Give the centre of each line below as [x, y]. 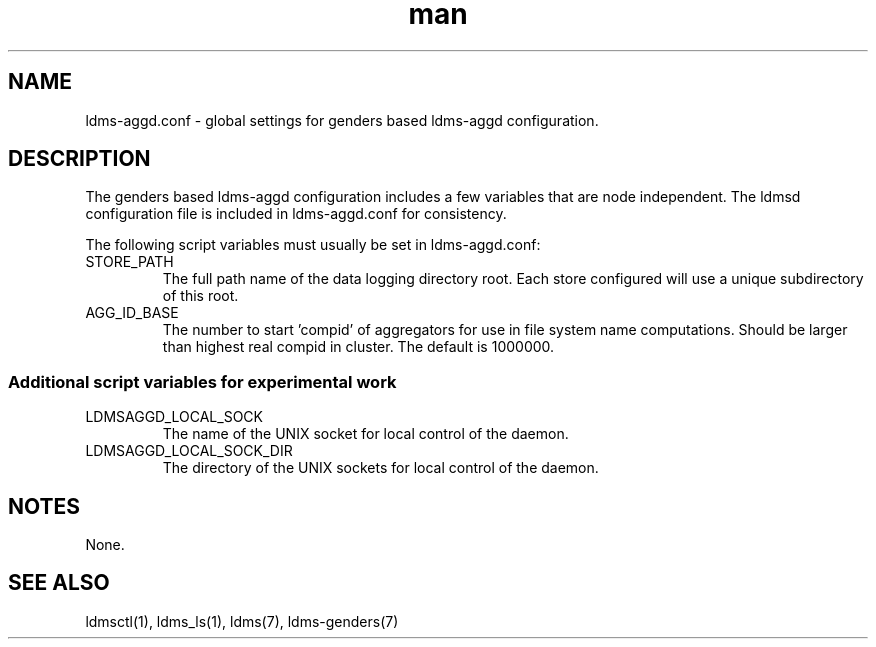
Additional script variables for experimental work [202, 381]
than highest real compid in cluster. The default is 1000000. [358, 347]
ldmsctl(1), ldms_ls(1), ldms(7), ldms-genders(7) [242, 621]
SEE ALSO [59, 583]
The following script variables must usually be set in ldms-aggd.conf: [313, 245]
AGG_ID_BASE [132, 313]
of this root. [200, 296]
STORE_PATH [129, 262]
